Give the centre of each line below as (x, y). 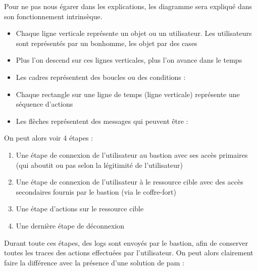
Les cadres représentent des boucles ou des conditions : (101, 77)
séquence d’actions (44, 104)
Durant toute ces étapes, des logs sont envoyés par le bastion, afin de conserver (126, 242)
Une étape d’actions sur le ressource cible (80, 209)
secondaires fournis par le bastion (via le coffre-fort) (96, 191)
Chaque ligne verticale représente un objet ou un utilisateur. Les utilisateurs (134, 33)
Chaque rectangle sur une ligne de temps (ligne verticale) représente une (128, 94)
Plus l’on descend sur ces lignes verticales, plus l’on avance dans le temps (129, 60)
